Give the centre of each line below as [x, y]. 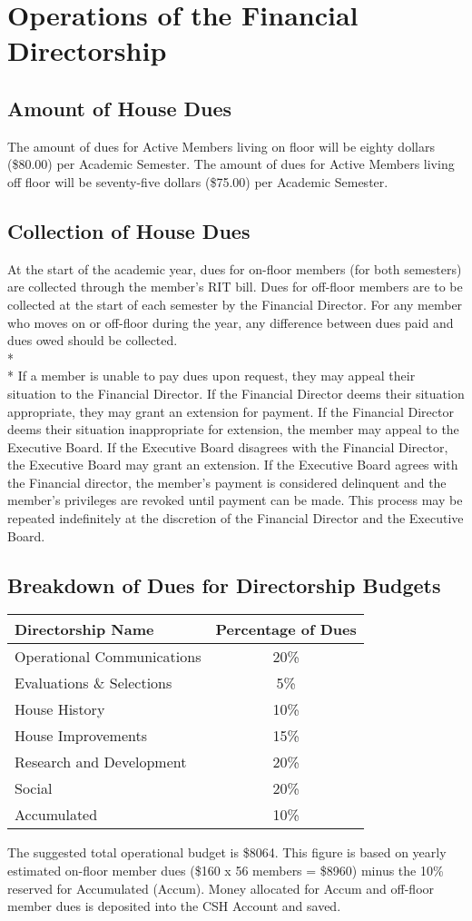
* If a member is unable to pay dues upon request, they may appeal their [211, 376]
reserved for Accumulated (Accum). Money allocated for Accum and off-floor [221, 888]
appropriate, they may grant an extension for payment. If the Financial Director [231, 411]
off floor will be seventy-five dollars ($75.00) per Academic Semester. [198, 181]
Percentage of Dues [286, 629]
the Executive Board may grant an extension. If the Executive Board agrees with [233, 465]
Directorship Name [84, 629]
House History [60, 709]
